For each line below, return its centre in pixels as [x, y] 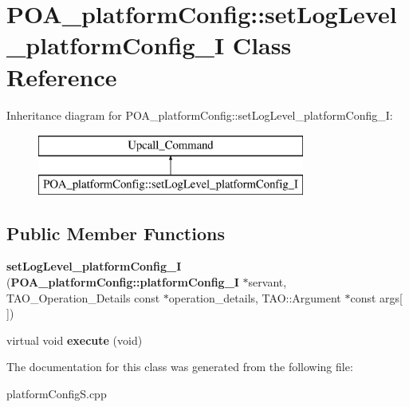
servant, [267, 282]
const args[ [377, 297]
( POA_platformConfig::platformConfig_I [123, 282]
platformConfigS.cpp [57, 394]
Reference [62, 76]
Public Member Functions [116, 233]
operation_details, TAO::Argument [255, 297]
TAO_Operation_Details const [83, 297]
